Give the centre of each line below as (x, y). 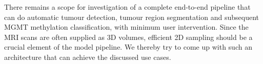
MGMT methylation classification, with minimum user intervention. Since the (126, 27)
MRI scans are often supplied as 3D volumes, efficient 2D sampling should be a (128, 37)
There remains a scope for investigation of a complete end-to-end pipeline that (127, 7)
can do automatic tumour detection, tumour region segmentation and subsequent (131, 17)
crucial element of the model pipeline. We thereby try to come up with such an (128, 47)
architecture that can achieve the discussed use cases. (88, 57)
